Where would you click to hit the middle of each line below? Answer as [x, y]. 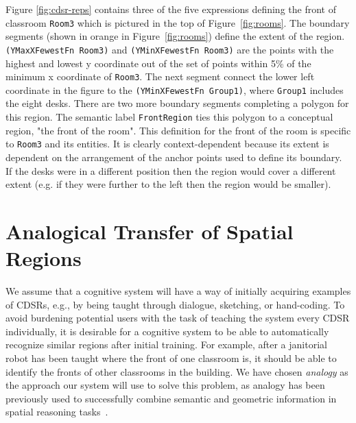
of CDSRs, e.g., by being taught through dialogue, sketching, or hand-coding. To [175, 304]
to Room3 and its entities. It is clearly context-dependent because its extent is [167, 144]
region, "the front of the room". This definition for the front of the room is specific [178, 130]
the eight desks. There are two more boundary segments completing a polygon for [177, 103]
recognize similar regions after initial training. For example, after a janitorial [166, 345]
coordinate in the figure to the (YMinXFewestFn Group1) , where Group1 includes [175, 89]
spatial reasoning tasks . [57, 412]
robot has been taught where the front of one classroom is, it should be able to [171, 358]
